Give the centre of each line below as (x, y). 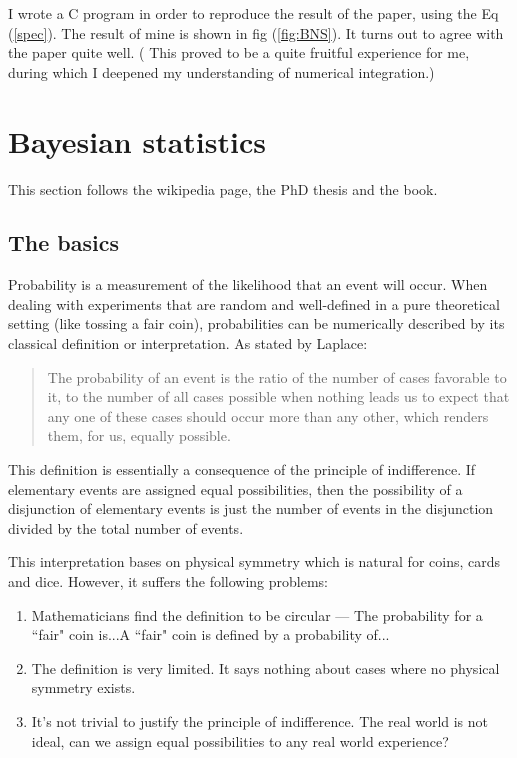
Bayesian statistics (137, 140)
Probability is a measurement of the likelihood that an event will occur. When (248, 284)
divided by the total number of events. (126, 527)
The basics (63, 242)
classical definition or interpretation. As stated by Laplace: (188, 343)
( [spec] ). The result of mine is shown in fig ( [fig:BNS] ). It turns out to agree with (256, 32)
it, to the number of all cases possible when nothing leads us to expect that (278, 396)
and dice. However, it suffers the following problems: (168, 581)
